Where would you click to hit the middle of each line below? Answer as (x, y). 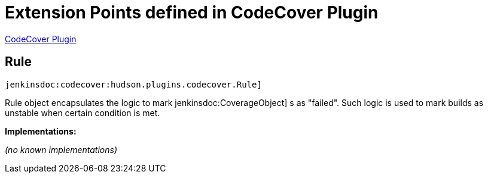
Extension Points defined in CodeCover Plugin (192, 13)
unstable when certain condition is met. (83, 113)
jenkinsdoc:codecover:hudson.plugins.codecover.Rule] (133, 84)
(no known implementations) (61, 149)
